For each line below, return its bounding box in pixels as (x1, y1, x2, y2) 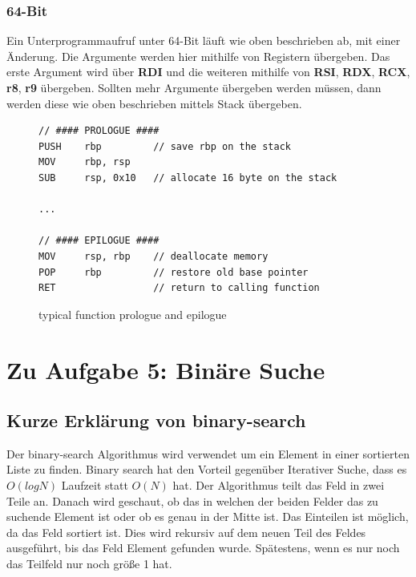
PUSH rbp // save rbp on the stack (38, 140, 291, 152)
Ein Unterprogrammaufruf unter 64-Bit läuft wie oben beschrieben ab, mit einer (6, 32, 401, 49)
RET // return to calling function (38, 282, 320, 294)
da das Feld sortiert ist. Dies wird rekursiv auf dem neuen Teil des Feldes (6, 523, 366, 540)
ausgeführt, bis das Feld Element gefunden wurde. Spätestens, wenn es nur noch (6, 539, 400, 556)
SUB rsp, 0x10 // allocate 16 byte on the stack (38, 171, 337, 184)
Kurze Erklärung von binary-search (6, 408, 306, 433)
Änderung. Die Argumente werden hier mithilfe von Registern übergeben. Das (6, 47, 390, 64)
